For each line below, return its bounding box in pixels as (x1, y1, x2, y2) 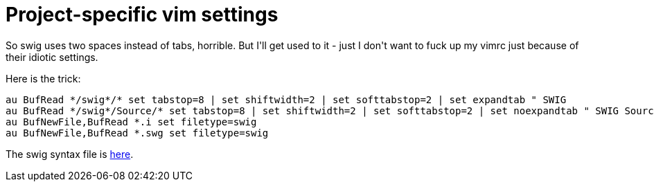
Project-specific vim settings (6, 3, 279, 26)
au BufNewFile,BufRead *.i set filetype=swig (6, 116, 257, 127)
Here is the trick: (6, 72, 81, 84)
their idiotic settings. (6, 51, 98, 63)
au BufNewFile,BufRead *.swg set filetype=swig (6, 127, 269, 139)
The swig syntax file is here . (6, 148, 134, 160)
